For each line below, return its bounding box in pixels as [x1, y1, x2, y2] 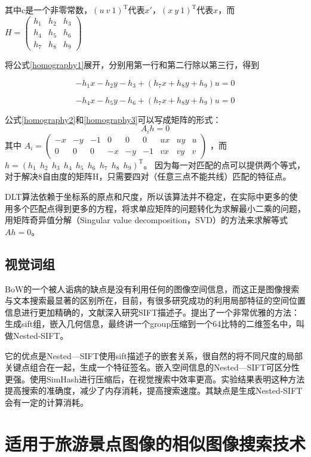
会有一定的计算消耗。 [5, 396, 88, 408]
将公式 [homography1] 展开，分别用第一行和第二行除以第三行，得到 [5, 58, 260, 71]
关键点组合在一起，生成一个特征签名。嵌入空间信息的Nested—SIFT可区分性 [5, 361, 300, 373]
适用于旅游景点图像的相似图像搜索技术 [5, 431, 306, 455]
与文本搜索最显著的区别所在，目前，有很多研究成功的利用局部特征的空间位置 [5, 294, 306, 307]
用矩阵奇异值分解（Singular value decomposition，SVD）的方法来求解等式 [5, 214, 288, 226]
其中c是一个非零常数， [5, 4, 93, 16]
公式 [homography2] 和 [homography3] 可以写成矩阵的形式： [5, 113, 221, 125]
